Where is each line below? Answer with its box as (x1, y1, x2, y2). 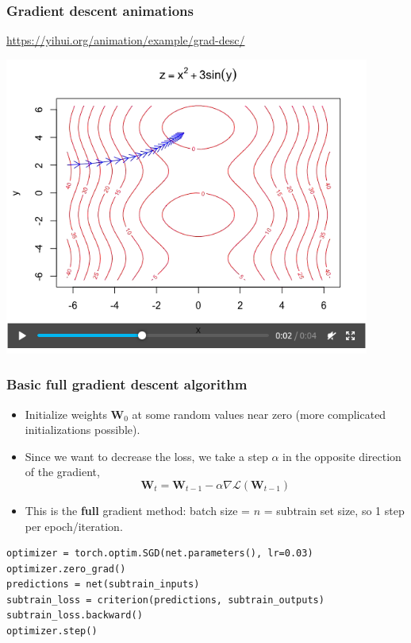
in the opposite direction (282, 447, 401, 464)
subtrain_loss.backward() (6, 610, 143, 622)
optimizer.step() (6, 626, 98, 637)
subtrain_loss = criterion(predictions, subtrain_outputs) (6, 594, 325, 606)
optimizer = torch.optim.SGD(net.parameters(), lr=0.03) (6, 548, 313, 560)
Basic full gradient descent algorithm (6, 374, 248, 394)
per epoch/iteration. (25, 517, 123, 534)
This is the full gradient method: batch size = (25, 502, 251, 518)
